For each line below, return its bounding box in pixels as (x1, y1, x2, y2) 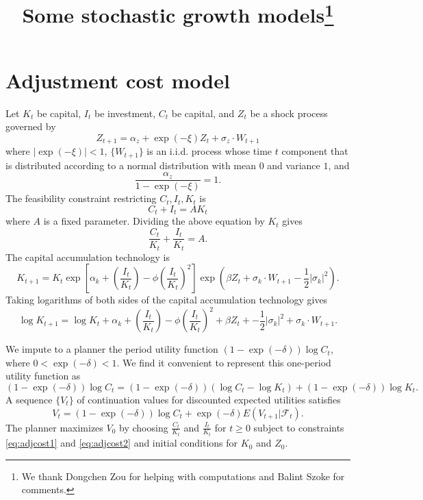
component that (281, 144, 348, 158)
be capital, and (171, 105, 235, 120)
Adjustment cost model (5, 66, 230, 94)
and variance (267, 158, 320, 172)
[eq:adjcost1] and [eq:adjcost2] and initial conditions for (5, 436, 238, 450)
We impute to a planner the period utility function (5, 342, 218, 356)
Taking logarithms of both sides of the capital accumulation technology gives (5, 292, 328, 307)
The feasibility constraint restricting (5, 191, 157, 205)
